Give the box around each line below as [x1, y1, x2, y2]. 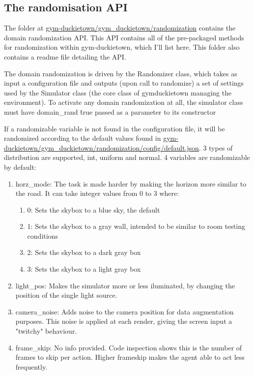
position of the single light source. [15, 290, 117, 300]
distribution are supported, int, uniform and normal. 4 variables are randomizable [4, 152, 250, 162]
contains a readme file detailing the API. [4, 51, 126, 62]
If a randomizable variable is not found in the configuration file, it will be [4, 123, 225, 133]
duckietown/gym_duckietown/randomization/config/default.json [4, 142, 199, 153]
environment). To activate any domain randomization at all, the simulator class [4, 97, 243, 107]
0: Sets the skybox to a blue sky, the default [27, 204, 160, 215]
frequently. [15, 361, 48, 372]
